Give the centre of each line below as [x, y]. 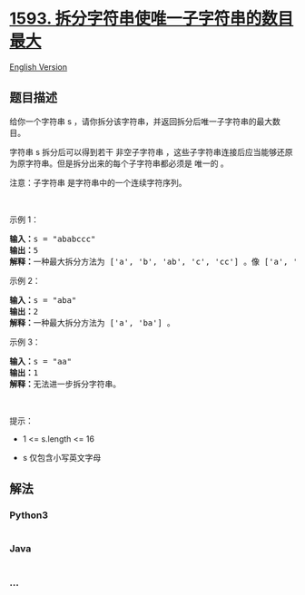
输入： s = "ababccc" [53, 239]
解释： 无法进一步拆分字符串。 [65, 384]
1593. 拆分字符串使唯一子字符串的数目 [152, 19]
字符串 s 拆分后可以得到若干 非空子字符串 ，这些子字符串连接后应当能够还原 [151, 151]
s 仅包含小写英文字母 [62, 457]
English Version [39, 67]
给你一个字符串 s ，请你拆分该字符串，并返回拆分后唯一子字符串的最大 [141, 121]
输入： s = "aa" [41, 361]
